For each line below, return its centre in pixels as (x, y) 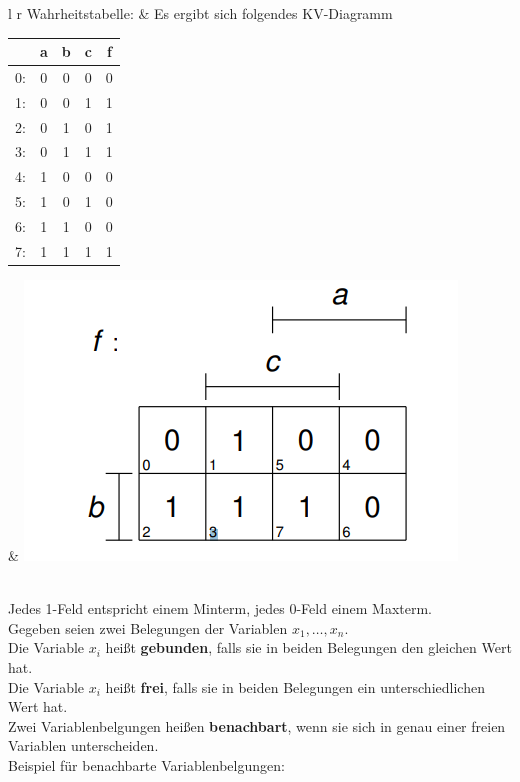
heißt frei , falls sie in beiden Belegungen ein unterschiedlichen (295, 686)
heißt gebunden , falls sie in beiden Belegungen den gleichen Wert (308, 647)
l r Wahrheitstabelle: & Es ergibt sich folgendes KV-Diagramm (200, 13)
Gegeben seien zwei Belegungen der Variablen (148, 627)
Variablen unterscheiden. (83, 745)
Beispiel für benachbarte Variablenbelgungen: (146, 764)
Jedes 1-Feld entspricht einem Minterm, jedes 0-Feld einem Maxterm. (220, 608)
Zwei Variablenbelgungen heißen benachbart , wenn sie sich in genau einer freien (257, 725)
